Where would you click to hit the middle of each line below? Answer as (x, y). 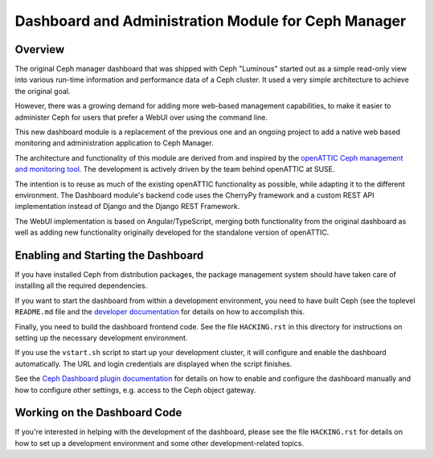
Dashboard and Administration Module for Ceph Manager (211, 21)
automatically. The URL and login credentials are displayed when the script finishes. (154, 364)
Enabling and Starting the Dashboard (109, 255)
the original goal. (43, 91)
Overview (40, 49)
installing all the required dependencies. (81, 286)
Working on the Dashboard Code (98, 413)
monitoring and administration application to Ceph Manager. (114, 143)
